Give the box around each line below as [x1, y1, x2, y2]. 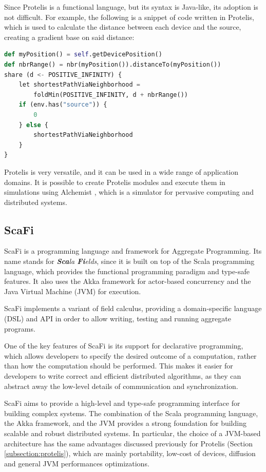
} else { [18, 121, 48, 129]
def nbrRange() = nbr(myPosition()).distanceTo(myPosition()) [4, 60, 221, 68]
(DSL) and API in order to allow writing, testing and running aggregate [4, 313, 231, 324]
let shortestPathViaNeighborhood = [18, 81, 140, 89]
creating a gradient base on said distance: [4, 31, 135, 42]
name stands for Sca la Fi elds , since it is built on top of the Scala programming [4, 256, 255, 266]
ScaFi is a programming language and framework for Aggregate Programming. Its [4, 245, 262, 256]
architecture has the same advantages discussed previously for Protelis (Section [4, 438, 253, 448]
